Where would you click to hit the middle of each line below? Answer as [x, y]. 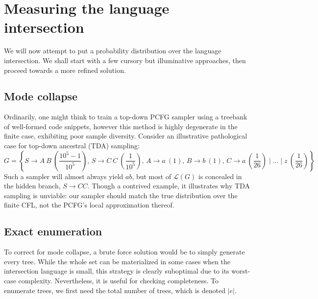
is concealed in [220, 176]
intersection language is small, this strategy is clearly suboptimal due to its [117, 271]
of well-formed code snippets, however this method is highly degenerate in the [121, 126]
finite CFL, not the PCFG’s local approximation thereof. [89, 205]
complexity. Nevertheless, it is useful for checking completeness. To [119, 281]
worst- [241, 271]
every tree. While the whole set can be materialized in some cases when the [117, 261]
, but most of [152, 176]
